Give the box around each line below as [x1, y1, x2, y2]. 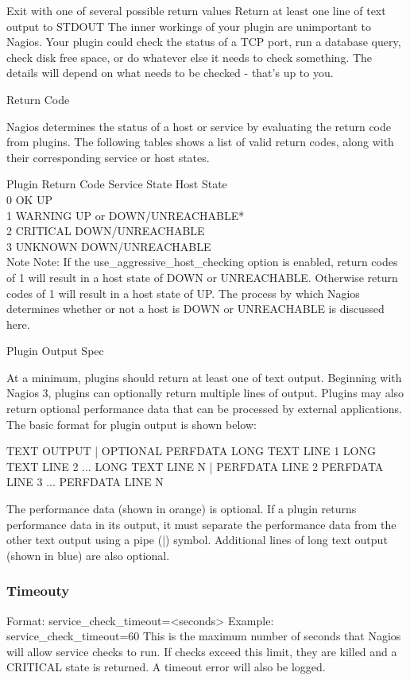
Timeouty [6, 581, 70, 601]
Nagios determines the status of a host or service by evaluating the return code [6, 118, 392, 134]
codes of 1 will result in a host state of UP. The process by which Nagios [6, 284, 360, 301]
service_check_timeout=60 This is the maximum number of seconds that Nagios [6, 628, 401, 644]
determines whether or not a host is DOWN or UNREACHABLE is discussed [6, 300, 385, 317]
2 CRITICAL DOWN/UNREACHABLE [6, 222, 205, 239]
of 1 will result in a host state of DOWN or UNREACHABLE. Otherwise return [6, 269, 398, 285]
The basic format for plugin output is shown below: [6, 415, 257, 432]
